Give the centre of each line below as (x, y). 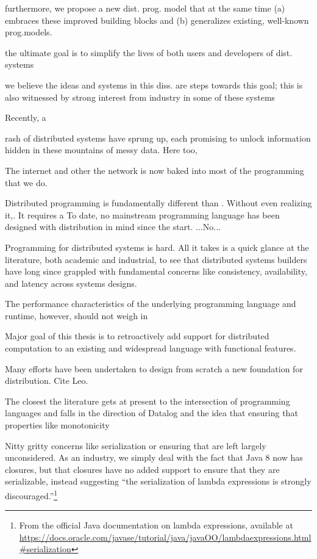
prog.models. (29, 32)
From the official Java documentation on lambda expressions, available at (156, 525)
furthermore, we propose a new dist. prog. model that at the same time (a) (145, 8)
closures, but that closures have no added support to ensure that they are (142, 469)
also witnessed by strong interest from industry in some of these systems (140, 97)
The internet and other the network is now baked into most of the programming (155, 170)
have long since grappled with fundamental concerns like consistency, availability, (156, 271)
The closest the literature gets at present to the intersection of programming (148, 401)
